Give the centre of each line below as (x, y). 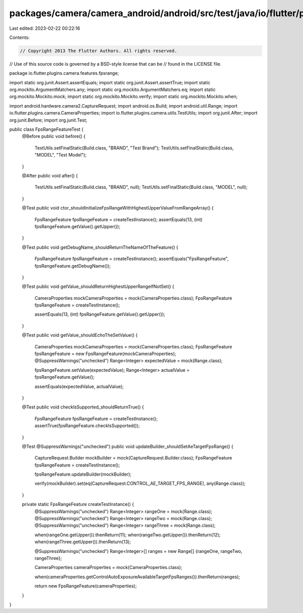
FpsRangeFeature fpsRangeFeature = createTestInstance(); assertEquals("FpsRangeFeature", (132, 259)
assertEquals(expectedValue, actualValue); (79, 386)
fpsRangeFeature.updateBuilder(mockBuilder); (83, 474)
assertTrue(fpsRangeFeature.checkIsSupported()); (87, 426)
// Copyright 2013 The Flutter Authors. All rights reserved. (98, 51)
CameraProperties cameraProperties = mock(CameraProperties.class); (109, 568)
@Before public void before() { (54, 136)
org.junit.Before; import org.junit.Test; (48, 120)
